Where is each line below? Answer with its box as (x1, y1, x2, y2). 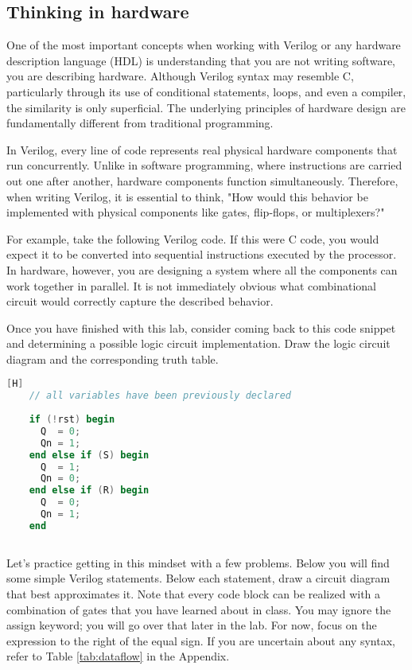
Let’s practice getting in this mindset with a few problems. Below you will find (6, 554, 390, 571)
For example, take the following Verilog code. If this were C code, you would (6, 230, 379, 247)
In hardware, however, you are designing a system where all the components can (6, 261, 398, 278)
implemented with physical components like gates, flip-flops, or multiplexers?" (6, 204, 385, 220)
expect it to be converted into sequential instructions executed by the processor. (6, 246, 397, 263)
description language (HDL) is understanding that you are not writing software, (6, 52, 395, 68)
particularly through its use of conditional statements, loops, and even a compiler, (6, 83, 406, 99)
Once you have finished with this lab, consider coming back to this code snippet (6, 319, 396, 336)
